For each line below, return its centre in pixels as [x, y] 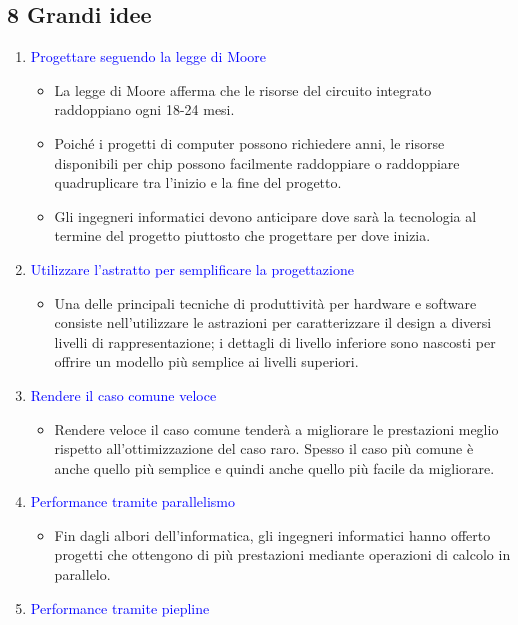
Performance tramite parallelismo [133, 501]
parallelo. [82, 574]
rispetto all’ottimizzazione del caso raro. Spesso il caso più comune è [264, 448]
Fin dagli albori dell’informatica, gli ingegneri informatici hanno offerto [272, 534]
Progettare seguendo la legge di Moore [148, 56]
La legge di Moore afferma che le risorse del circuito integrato [243, 89]
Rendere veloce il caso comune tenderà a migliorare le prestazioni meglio [276, 428]
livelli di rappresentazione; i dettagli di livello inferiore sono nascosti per [275, 341]
